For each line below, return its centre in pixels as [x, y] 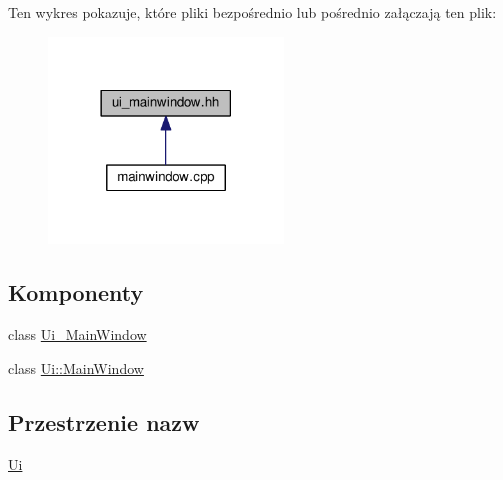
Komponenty [76, 292]
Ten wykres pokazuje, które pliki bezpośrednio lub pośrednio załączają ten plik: [252, 12]
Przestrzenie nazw [104, 421]
